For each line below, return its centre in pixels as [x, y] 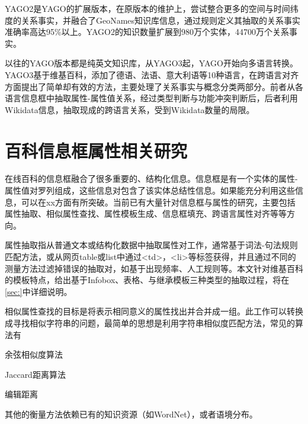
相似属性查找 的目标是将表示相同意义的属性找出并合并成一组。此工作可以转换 [154, 311]
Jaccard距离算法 [35, 374]
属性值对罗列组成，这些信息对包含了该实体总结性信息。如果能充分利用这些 [150, 190]
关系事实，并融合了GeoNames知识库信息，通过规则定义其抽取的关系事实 [161, 20]
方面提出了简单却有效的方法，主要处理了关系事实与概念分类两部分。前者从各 [154, 86]
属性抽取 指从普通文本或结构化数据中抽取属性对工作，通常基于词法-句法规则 [151, 245]
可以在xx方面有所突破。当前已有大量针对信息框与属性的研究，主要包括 [158, 202]
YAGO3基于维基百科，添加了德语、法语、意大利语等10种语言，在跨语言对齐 [152, 74]
